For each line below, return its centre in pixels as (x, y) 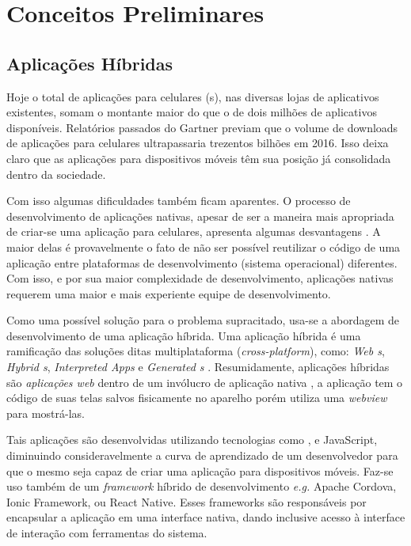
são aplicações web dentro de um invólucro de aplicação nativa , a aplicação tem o (205, 382)
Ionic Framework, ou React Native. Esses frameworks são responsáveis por (186, 501)
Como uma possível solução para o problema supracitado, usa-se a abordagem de (203, 320)
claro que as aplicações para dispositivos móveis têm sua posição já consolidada (199, 158)
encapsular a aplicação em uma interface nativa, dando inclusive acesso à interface (206, 517)
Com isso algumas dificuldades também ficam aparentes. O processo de (179, 201)
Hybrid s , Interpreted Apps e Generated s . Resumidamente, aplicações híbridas (198, 367)
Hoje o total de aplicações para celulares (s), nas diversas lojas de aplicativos (193, 96)
